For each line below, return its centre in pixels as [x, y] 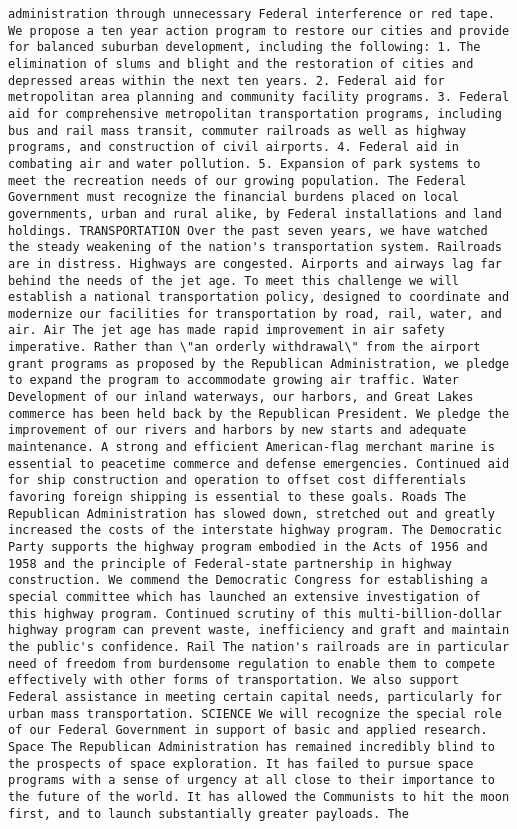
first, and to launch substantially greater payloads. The [208, 813]
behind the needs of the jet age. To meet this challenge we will [234, 280]
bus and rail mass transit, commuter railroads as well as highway [237, 130]
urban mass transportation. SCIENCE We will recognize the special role [255, 713]
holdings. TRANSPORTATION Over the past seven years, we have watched [248, 230]
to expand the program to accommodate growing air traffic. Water [234, 380]
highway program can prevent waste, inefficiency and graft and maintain [259, 630]
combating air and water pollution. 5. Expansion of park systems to [244, 163]
